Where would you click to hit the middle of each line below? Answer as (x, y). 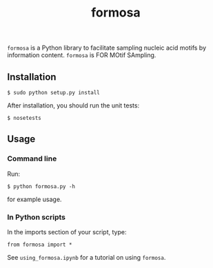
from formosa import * (40, 245)
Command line (32, 158)
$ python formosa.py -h (41, 186)
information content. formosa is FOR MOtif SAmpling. (82, 55)
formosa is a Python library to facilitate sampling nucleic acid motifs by (107, 48)
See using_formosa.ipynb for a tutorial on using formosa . (87, 257)
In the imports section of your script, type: (67, 231)
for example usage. (34, 199)
